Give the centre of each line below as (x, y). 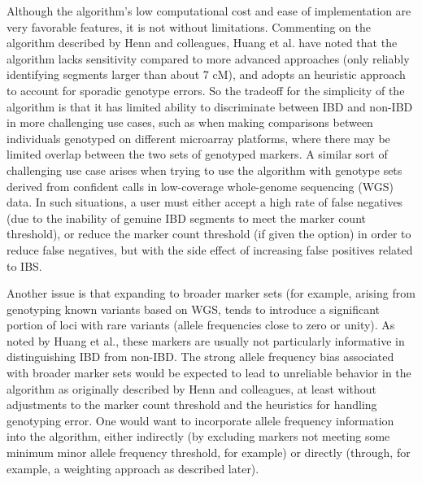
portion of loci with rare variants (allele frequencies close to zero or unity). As (201, 325)
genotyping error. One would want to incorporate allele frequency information (200, 420)
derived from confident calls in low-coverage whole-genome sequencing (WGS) (200, 186)
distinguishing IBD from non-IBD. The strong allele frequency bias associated (200, 357)
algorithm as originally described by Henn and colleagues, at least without (192, 388)
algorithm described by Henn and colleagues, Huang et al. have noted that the (202, 43)
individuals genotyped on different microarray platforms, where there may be (198, 138)
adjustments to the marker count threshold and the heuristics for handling (192, 405)
